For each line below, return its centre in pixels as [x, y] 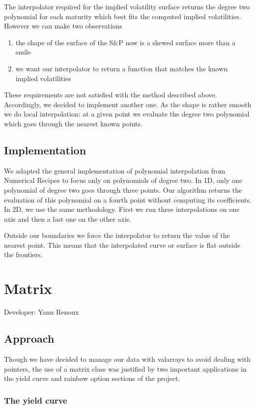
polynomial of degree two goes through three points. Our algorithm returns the [123, 190]
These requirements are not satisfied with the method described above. [111, 95]
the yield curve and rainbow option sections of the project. [92, 378]
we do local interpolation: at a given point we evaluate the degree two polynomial [127, 114]
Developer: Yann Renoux [42, 312]
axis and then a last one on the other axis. [68, 219]
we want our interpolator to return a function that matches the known [122, 68]
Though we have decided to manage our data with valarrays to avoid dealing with [127, 359]
